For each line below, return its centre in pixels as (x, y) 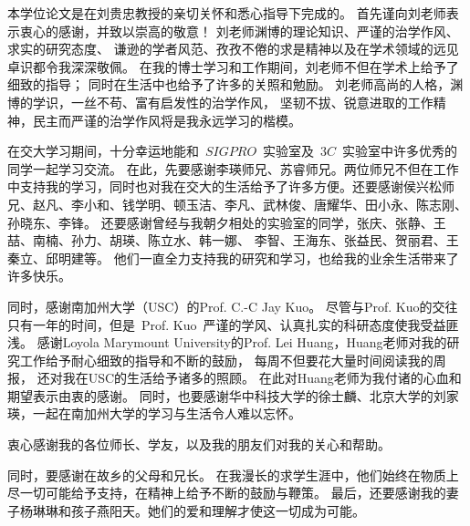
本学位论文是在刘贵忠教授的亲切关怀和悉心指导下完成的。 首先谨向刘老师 (227, 13)
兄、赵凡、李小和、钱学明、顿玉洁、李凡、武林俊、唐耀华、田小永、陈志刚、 (237, 204)
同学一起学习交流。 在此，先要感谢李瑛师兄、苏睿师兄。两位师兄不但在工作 (233, 168)
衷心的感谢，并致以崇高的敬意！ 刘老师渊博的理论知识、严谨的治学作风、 (239, 31)
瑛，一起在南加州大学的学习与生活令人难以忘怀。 (154, 413)
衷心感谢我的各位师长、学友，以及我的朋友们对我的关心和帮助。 (199, 444)
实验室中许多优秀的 (400, 151)
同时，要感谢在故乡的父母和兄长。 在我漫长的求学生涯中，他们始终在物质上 (233, 474)
